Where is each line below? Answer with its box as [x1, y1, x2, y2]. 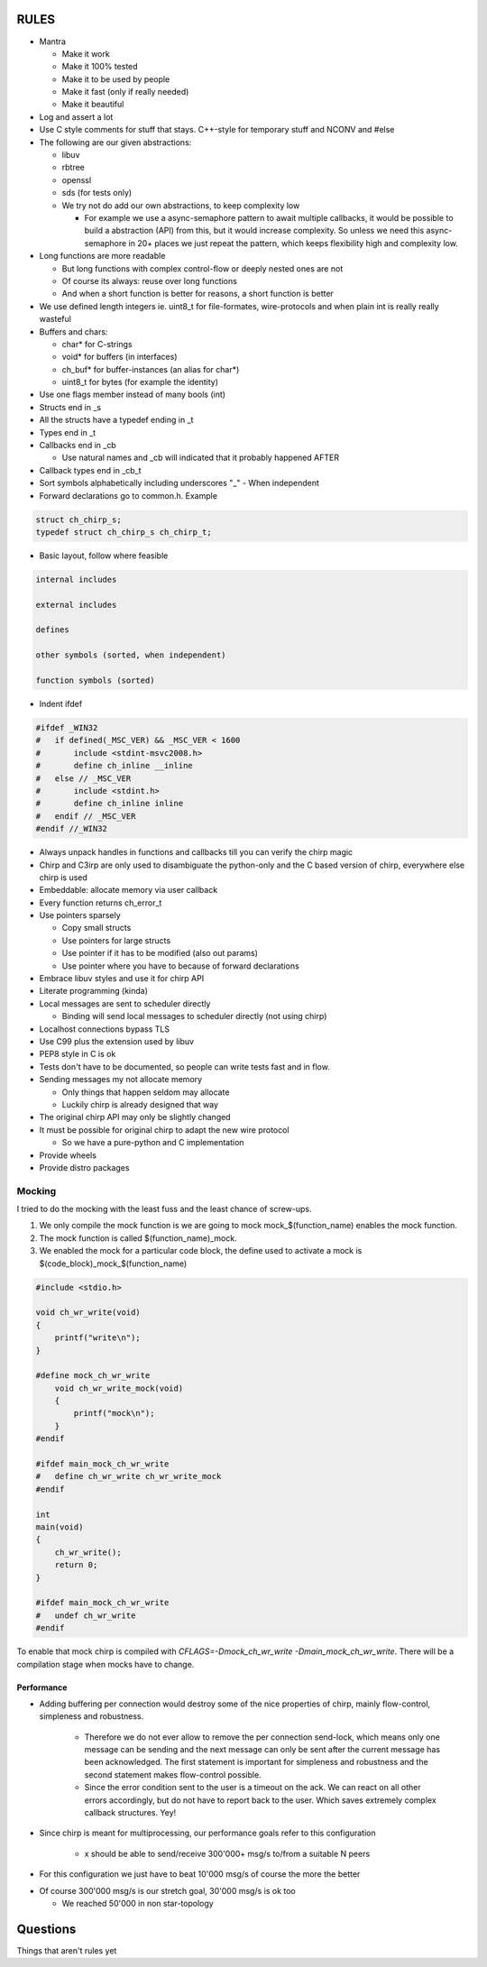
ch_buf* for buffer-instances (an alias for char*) [61, 363, 240, 374]
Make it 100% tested [61, 61, 139, 72]
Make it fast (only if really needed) [61, 87, 189, 97]
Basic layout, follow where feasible [39, 550, 169, 561]
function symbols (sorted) [35, 676, 155, 685]
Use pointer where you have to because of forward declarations [61, 961, 299, 971]
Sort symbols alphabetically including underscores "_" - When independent [39, 478, 320, 489]
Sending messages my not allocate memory [39, 1074, 203, 1085]
